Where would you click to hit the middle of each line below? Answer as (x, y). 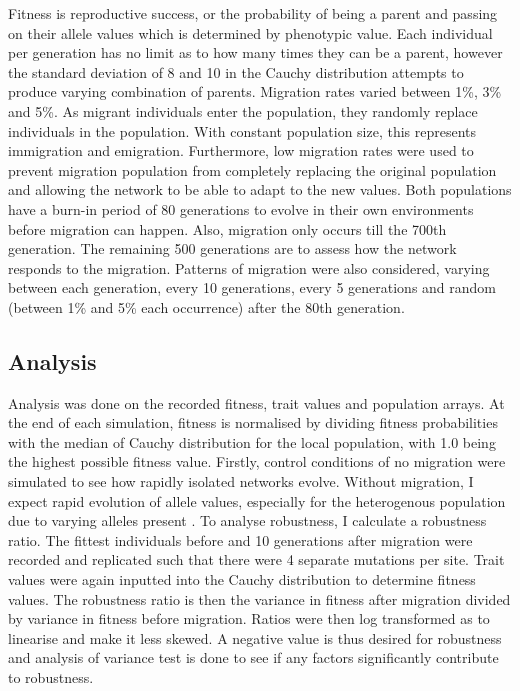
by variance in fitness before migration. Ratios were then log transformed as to (249, 618)
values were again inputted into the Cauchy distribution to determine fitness (242, 579)
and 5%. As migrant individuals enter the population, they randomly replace (243, 110)
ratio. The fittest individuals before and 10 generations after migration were (240, 539)
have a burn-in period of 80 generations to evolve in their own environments (241, 208)
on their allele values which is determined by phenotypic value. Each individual (250, 32)
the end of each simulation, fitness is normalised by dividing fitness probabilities (253, 422)
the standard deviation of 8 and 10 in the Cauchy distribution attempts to (236, 71)
